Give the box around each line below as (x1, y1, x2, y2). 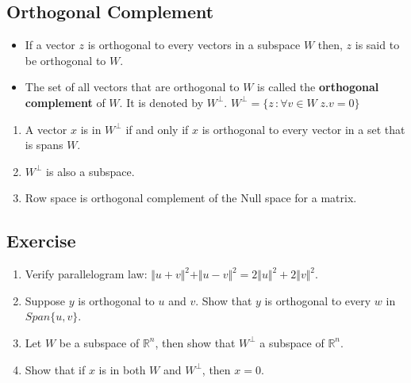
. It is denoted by (119, 94, 204, 110)
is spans (25, 136, 63, 153)
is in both (98, 361, 146, 377)
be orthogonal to (25, 52, 106, 68)
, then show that (155, 334, 236, 350)
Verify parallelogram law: (25, 266, 148, 282)
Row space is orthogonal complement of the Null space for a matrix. (25, 190, 357, 206)
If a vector (25, 36, 75, 53)
